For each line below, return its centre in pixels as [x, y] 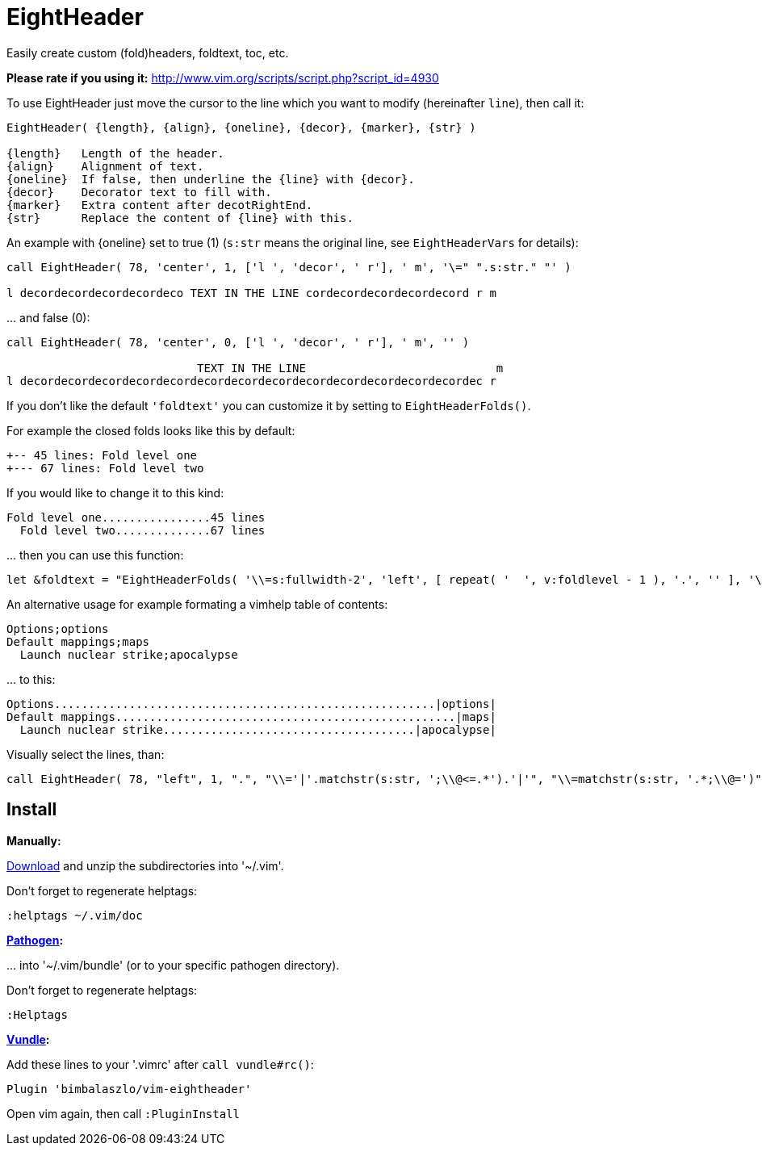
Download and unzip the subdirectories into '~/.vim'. [145, 865]
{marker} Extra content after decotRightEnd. [160, 205]
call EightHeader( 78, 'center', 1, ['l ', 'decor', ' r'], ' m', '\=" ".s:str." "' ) [289, 267]
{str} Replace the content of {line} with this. [180, 218]
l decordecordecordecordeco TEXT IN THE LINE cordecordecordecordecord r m [251, 293]
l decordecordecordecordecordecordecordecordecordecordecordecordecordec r [251, 381]
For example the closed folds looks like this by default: [151, 430]
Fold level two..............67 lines [142, 530]
